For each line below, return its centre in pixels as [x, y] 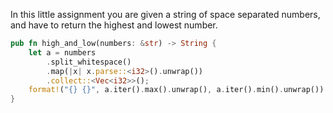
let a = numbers [62, 52]
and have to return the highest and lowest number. [114, 25]
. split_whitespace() [89, 62]
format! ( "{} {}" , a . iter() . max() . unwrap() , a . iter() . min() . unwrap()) [176, 90]
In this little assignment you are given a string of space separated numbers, [165, 14]
